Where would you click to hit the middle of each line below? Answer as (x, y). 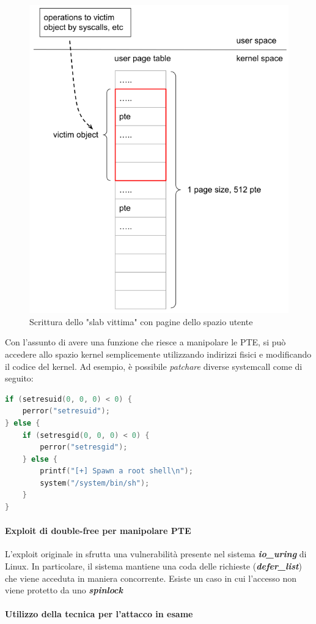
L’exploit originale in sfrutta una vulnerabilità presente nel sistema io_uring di (156, 554)
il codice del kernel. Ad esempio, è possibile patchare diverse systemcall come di (154, 366)
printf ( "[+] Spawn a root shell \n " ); (116, 471)
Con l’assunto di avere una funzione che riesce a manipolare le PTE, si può (145, 342)
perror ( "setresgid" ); (84, 447)
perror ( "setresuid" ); (66, 411)
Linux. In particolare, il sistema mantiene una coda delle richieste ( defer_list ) (153, 566)
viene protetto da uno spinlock (64, 590)
